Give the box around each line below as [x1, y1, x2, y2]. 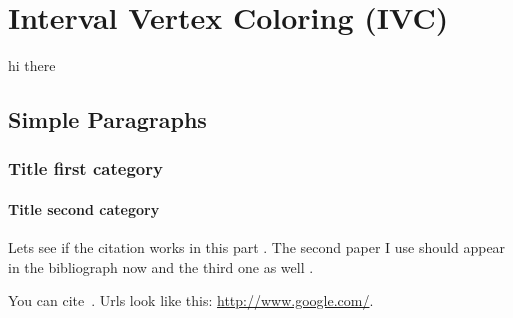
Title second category [8, 198, 160, 219]
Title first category [8, 156, 163, 181]
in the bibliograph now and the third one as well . [8, 256, 314, 277]
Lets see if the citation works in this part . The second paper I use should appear [8, 237, 506, 258]
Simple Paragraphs [8, 104, 207, 135]
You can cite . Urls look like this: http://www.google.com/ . [8, 290, 374, 311]
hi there [8, 55, 56, 76]
